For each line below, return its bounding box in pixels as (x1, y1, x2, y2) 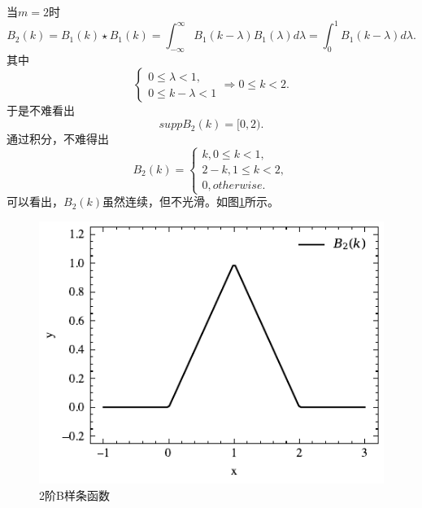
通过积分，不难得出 (7, 130, 109, 147)
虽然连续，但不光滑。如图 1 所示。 (102, 193, 280, 210)
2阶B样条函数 (39, 487, 110, 504)
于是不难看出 (7, 102, 75, 119)
